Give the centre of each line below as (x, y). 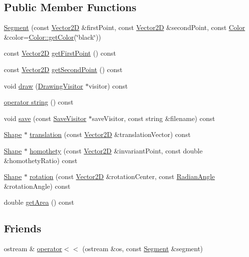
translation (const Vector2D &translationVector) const (110, 134)
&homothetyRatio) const (41, 160)
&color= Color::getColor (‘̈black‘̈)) (52, 37)
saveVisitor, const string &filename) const (154, 118)
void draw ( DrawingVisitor (44, 85)
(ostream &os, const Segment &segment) (143, 249)
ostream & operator (33, 249)
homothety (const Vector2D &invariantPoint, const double (116, 150)
